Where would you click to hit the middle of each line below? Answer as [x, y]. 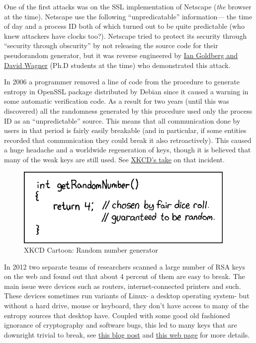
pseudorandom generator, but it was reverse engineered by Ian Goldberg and [121, 55]
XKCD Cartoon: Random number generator [91, 250]
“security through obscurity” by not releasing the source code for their [111, 45]
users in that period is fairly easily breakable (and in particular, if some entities [125, 130]
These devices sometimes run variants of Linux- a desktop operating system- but [127, 296]
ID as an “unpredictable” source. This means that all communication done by [122, 120]
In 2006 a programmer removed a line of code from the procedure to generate [122, 82]
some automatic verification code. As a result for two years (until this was [117, 101]
